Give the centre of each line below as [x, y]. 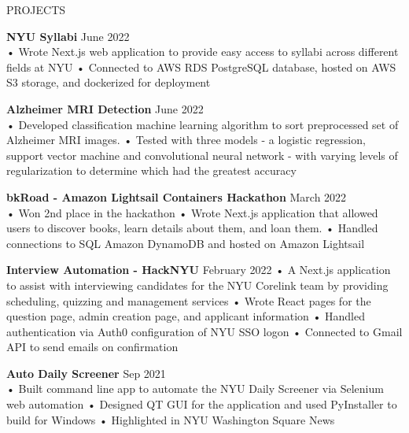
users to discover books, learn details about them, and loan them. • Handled [192, 228]
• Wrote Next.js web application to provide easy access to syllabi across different [203, 52]
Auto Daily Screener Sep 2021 [86, 373]
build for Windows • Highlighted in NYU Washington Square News [171, 419]
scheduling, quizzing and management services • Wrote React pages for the [189, 300]
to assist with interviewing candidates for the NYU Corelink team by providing [197, 285]
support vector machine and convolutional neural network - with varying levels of [202, 155]
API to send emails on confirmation [92, 347]
